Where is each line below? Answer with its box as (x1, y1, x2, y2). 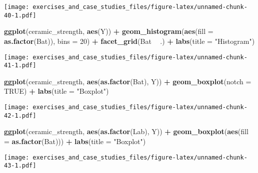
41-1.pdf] (4, 62, 36, 69)
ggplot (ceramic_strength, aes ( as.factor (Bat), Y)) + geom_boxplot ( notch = (4, 76, 251, 86)
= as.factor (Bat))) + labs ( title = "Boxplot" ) (4, 136, 146, 146)
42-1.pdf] (4, 112, 36, 119)
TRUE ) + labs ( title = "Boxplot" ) (4, 86, 109, 96)
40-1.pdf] (4, 11, 36, 19)
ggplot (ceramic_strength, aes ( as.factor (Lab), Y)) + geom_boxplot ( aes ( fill (4, 126, 248, 137)
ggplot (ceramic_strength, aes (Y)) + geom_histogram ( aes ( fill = (4, 26, 213, 36)
